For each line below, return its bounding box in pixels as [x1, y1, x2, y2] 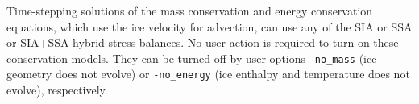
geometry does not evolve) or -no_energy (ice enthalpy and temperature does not [6, 65, 410, 82]
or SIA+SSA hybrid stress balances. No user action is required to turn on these [6, 34, 399, 51]
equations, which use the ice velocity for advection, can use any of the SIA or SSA [6, 18, 413, 35]
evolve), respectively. [6, 81, 108, 98]
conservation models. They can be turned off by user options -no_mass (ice [6, 49, 377, 66]
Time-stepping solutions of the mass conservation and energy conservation [6, 2, 373, 19]
